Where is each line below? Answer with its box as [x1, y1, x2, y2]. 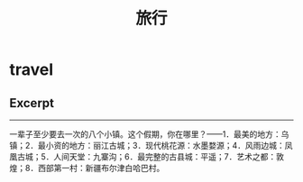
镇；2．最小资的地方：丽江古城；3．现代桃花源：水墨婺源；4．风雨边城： [9, 141, 286, 150]
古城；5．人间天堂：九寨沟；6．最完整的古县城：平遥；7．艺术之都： [16, 151, 277, 162]
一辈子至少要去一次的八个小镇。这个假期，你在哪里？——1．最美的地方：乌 [9, 129, 289, 140]
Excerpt [9, 96, 55, 111]
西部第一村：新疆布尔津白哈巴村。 [37, 163, 165, 173]
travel [9, 59, 54, 80]
